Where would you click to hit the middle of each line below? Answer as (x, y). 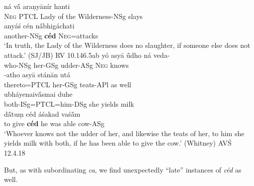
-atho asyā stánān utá (37, 75)
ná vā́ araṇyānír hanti (37, 6)
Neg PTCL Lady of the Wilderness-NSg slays (73, 16)
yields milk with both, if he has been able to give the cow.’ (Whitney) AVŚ (118, 143)
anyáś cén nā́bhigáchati (39, 26)
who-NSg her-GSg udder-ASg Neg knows (66, 65)
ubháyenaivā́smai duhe (38, 94)
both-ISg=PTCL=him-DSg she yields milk (69, 103)
